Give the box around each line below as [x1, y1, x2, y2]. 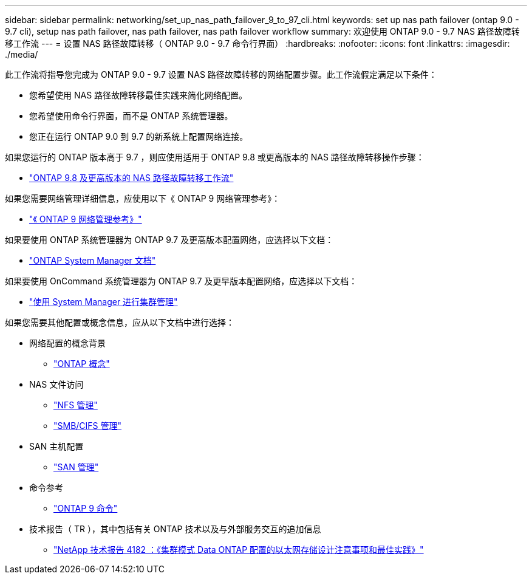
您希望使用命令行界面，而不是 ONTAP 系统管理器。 [29, 111, 233, 121]
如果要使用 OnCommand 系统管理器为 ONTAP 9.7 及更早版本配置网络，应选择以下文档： [5, 276, 358, 286]
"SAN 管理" [53, 462, 99, 472]
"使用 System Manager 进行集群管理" [29, 296, 178, 307]
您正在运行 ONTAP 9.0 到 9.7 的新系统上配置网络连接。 [29, 131, 248, 142]
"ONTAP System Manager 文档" [29, 255, 156, 266]
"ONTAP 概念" [53, 358, 110, 369]
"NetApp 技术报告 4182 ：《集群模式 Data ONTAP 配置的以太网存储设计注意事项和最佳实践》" [53, 544, 424, 555]
